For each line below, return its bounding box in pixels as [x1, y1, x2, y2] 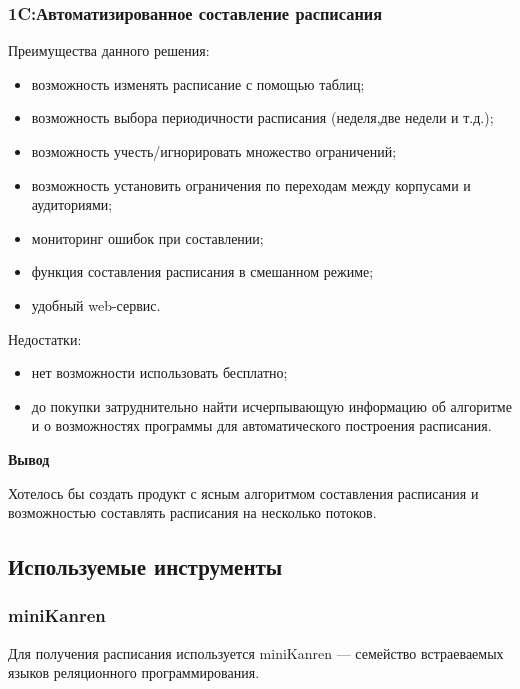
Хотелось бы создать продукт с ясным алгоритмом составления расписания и [8, 482, 479, 503]
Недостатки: [8, 328, 82, 349]
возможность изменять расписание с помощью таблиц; [31, 73, 365, 94]
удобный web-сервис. [31, 294, 161, 315]
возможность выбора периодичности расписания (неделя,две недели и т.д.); [31, 107, 494, 128]
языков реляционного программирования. [8, 662, 260, 683]
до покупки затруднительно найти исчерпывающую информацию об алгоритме [31, 395, 512, 416]
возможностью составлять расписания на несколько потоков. [8, 502, 377, 523]
